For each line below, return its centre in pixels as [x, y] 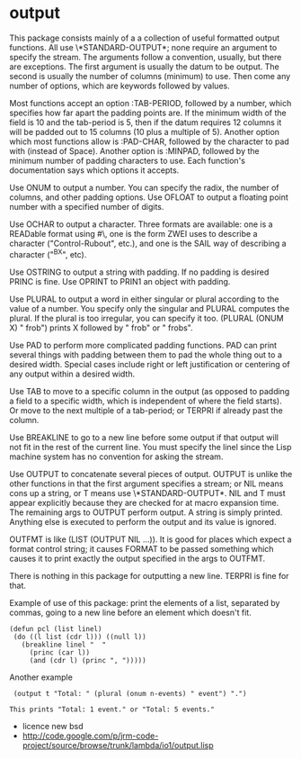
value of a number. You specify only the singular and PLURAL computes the [150, 308]
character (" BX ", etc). [48, 253]
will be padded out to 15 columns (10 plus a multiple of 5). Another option [145, 131]
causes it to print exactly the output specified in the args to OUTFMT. [137, 558]
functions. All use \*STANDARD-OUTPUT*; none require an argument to [143, 47]
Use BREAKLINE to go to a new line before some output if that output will [144, 437]
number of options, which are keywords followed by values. [120, 86]
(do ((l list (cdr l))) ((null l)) [80, 637]
